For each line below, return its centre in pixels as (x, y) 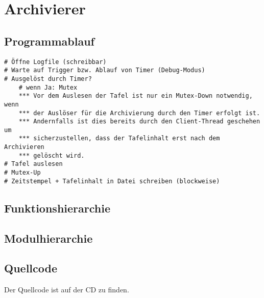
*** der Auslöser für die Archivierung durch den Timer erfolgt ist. (139, 113)
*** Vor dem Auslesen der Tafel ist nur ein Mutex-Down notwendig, (136, 96)
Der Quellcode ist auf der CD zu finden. (67, 290)
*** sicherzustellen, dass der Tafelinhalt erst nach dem (119, 139)
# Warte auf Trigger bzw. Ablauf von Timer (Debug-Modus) (105, 70)
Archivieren (24, 147)
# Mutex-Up (22, 173)
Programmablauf (49, 41)
